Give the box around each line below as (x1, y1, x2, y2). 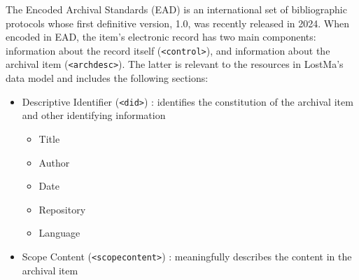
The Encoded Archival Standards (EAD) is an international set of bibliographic (6, 2, 347, 16)
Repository (38, 202, 86, 216)
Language (38, 225, 80, 240)
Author (38, 155, 70, 169)
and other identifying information (22, 108, 166, 122)
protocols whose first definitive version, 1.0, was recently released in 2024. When (6, 15, 350, 30)
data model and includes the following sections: (6, 71, 209, 85)
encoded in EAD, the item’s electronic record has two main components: (6, 29, 316, 44)
